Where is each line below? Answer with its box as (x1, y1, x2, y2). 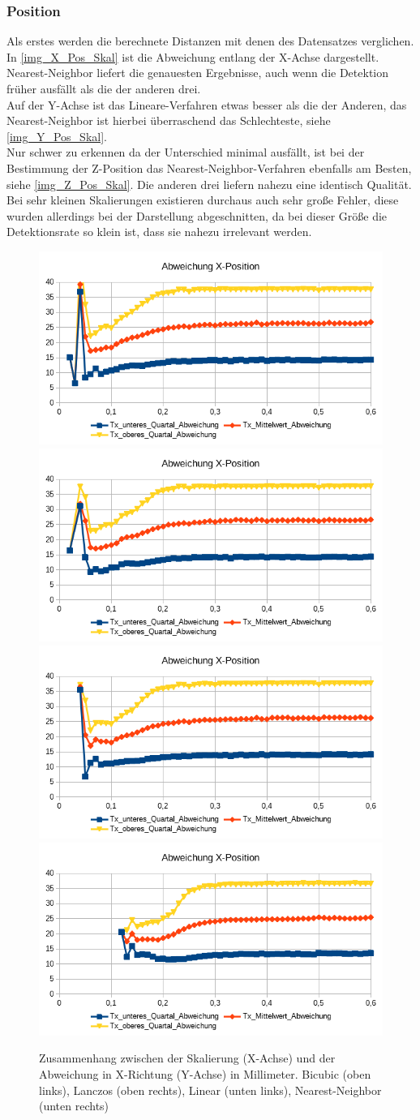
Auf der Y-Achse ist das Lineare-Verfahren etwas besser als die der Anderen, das (6, 96, 407, 113)
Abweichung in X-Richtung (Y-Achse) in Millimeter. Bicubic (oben (39, 1065, 371, 1082)
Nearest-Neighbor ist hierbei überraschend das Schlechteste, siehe (6, 112, 331, 129)
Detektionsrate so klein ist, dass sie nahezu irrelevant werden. (6, 223, 312, 240)
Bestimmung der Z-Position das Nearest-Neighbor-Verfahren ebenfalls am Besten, (6, 159, 412, 176)
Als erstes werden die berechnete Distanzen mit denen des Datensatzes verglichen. (6, 32, 414, 49)
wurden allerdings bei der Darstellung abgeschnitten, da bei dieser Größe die (6, 207, 388, 224)
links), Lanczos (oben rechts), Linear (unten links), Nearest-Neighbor (39, 1081, 382, 1098)
